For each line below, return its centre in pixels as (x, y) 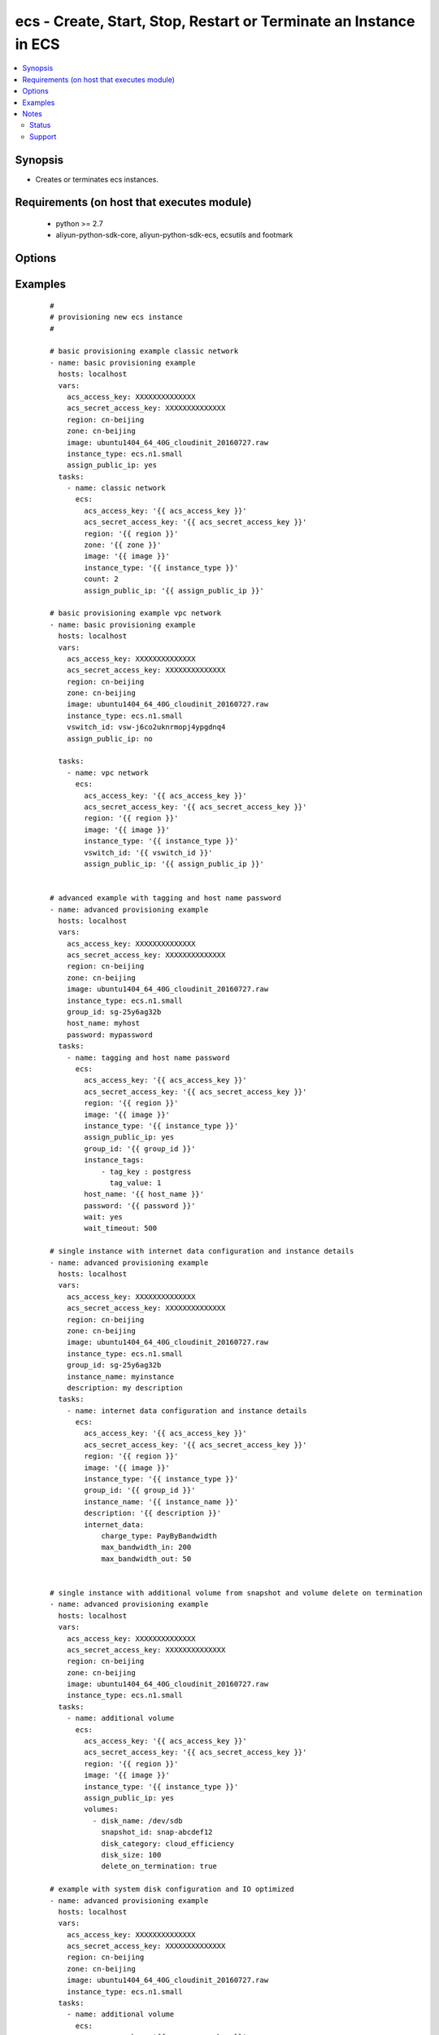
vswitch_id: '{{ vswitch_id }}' (148, 852)
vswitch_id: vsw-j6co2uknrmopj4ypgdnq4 (146, 727)
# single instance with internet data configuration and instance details (202, 1251)
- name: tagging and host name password (148, 1057)
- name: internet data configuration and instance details (187, 1411)
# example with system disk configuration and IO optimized (172, 1889)
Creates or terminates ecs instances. (97, 179)
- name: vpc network (107, 772)
